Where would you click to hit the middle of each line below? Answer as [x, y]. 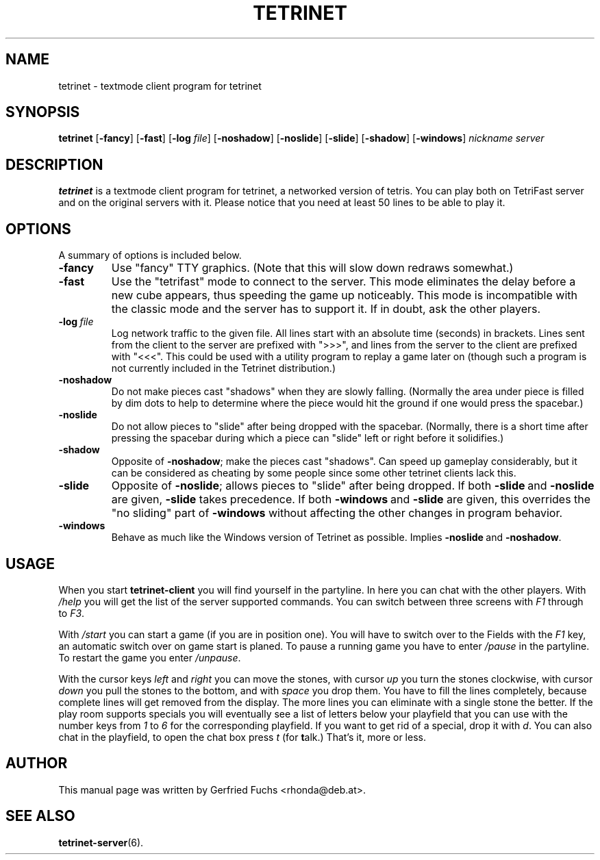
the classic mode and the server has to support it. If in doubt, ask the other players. [326, 309]
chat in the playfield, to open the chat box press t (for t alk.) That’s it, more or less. [242, 737]
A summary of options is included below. [150, 255]
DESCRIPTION [54, 164]
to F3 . [72, 613]
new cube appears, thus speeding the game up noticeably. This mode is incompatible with [344, 295]
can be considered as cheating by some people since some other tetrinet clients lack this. [314, 473]
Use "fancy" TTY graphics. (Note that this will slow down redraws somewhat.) [312, 268]
